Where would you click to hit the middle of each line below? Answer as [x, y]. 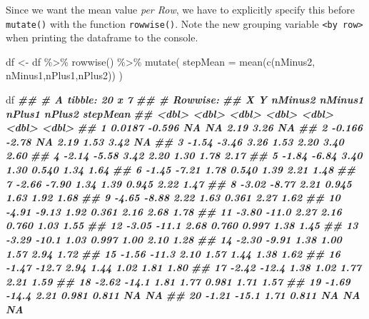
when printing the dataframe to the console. [102, 37]
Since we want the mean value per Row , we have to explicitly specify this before [180, 9]
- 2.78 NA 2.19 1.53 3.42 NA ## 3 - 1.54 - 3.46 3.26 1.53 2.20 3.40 [175, 141]
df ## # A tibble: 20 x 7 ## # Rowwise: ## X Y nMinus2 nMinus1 [185, 100]
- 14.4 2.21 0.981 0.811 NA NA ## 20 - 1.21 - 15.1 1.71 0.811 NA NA [183, 295]
